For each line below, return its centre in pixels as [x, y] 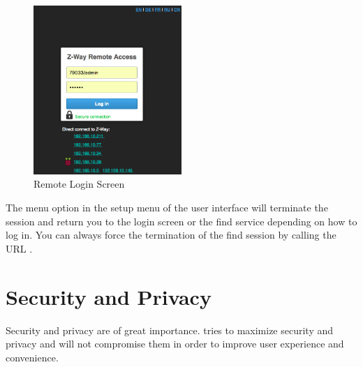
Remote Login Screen [79, 184]
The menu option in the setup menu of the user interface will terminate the [167, 208]
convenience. [32, 357]
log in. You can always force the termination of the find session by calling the [171, 235]
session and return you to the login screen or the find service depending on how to [181, 221]
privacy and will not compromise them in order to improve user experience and [175, 344]
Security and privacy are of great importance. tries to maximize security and [170, 330]
